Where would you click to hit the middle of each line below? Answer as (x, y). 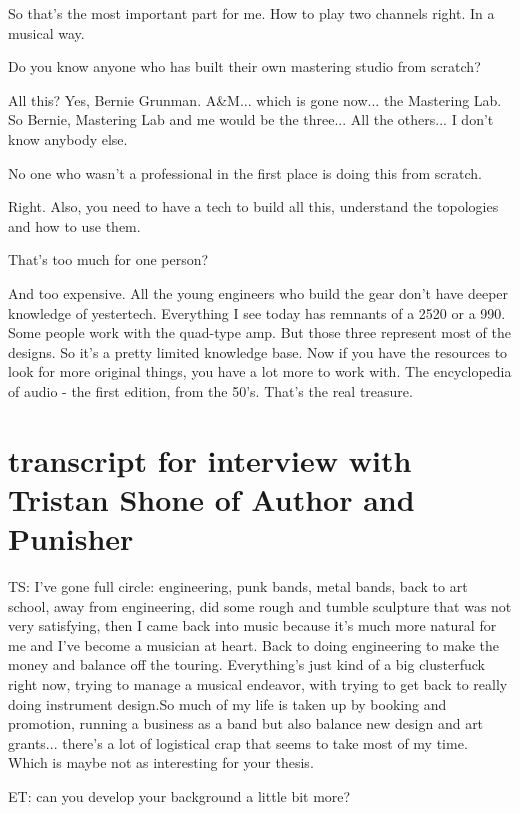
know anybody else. (68, 138)
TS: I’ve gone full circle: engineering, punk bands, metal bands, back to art (238, 586)
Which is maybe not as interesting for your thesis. (161, 762)
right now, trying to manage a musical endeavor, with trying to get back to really (258, 683)
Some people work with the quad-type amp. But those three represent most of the (259, 332)
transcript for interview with (210, 459)
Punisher (71, 538)
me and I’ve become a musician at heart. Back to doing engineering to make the (254, 644)
